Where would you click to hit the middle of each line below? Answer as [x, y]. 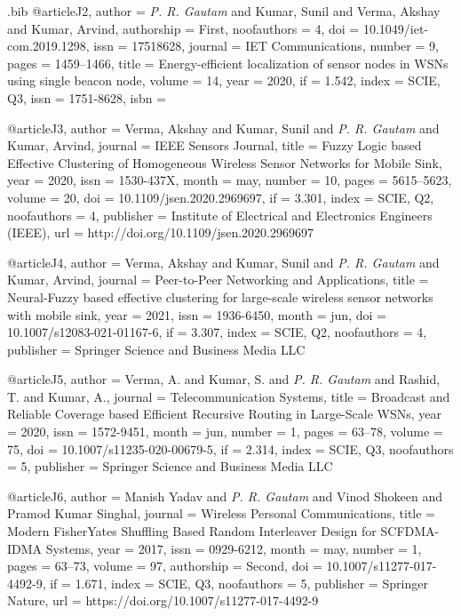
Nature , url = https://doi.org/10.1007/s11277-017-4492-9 [163, 600]
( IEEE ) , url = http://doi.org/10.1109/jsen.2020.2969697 [160, 232]
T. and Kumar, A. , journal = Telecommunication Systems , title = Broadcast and [229, 396]
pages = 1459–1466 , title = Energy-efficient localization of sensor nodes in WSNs [228, 63]
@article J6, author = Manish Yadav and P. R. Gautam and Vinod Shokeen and [225, 496]
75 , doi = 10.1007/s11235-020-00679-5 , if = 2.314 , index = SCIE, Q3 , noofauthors [230, 448]
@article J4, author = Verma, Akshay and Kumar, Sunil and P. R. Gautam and [223, 262]
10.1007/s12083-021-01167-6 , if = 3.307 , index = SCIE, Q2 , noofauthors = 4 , [217, 332]
